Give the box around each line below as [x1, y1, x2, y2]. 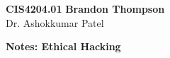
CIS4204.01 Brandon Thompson [6, 1, 165, 16]
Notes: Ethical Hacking [6, 39, 121, 54]
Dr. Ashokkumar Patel [6, 15, 104, 30]
